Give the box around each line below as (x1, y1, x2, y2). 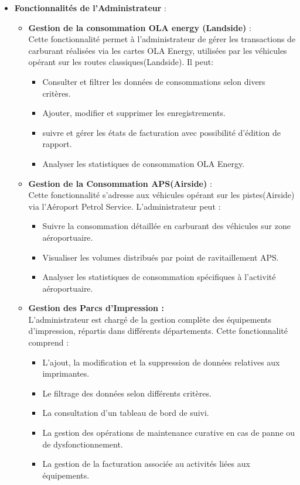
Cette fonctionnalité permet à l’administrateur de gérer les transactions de (28, 33, 296, 45)
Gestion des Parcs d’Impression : (28, 302, 164, 314)
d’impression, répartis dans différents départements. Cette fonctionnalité (28, 325, 288, 337)
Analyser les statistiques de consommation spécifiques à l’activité (42, 271, 276, 283)
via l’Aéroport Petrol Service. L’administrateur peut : (28, 200, 221, 212)
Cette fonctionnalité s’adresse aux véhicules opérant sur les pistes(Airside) (28, 189, 295, 201)
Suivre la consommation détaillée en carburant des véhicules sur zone (42, 220, 291, 232)
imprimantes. (42, 367, 90, 380)
